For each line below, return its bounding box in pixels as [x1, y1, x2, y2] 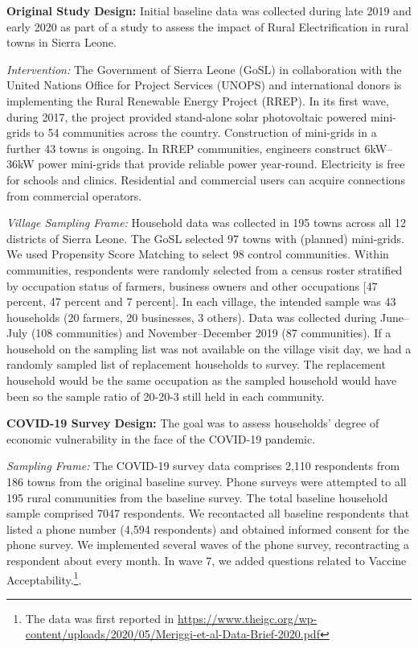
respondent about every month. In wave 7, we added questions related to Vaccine [6, 552, 407, 568]
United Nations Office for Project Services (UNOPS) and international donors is [6, 76, 402, 93]
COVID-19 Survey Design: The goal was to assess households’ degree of [6, 415, 379, 431]
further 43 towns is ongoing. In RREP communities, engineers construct [6, 139, 361, 156]
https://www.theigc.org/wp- [178, 609, 318, 626]
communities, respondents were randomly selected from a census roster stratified [6, 261, 403, 278]
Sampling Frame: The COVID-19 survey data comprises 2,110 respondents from [6, 457, 400, 474]
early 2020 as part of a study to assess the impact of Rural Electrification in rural [6, 18, 409, 35]
